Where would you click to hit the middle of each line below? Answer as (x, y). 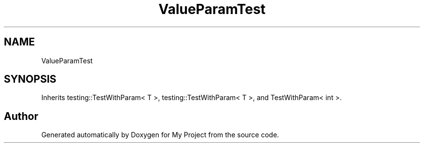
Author (21, 116)
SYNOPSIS (30, 79)
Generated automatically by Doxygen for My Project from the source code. (160, 135)
